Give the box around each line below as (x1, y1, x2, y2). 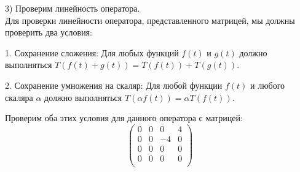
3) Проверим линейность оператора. (5, 2, 140, 14)
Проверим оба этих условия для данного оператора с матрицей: (5, 111, 243, 124)
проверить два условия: (5, 26, 92, 39)
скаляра (5, 91, 33, 103)
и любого (250, 78, 285, 91)
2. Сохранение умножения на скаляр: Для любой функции (5, 78, 223, 91)
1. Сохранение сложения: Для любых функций (5, 46, 179, 59)
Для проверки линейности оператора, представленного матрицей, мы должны (5, 13, 295, 26)
